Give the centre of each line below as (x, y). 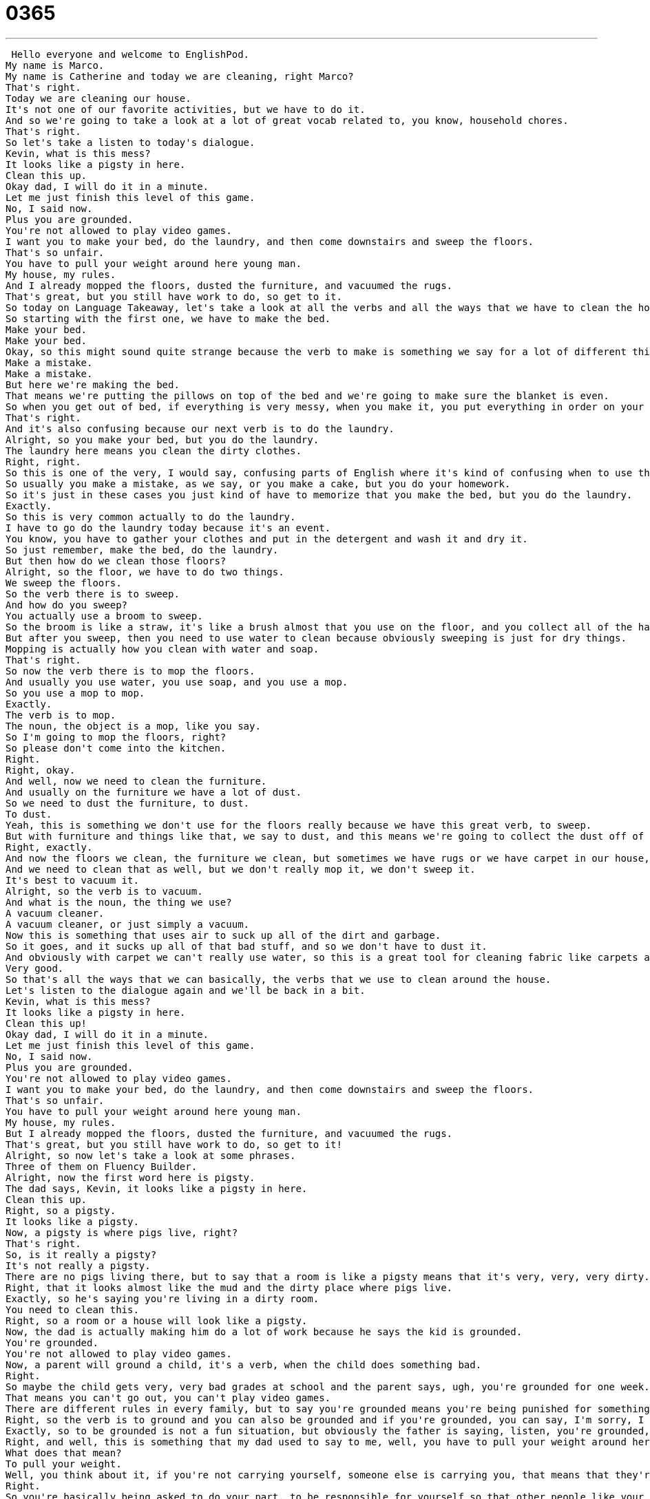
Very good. (35, 968)
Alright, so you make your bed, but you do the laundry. (162, 439)
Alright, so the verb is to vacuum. (104, 891)
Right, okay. (41, 770)
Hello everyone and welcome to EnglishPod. (130, 54)
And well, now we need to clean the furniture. (136, 781)
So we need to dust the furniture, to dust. (128, 803)
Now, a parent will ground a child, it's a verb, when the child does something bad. (244, 1364)
